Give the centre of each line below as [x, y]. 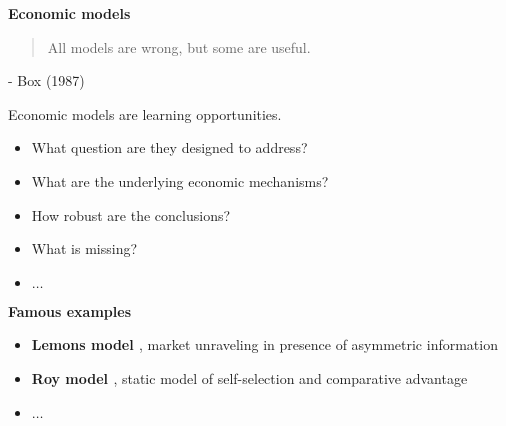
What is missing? [84, 248]
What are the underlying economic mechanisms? [180, 180]
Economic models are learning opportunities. [145, 113]
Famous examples [70, 310]
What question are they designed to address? [169, 147]
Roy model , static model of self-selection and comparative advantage [249, 377]
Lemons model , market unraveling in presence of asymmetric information [264, 344]
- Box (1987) [46, 80]
